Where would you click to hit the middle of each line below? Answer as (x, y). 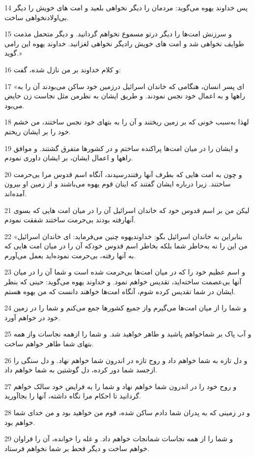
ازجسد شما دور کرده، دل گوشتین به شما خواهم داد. (81, 370)
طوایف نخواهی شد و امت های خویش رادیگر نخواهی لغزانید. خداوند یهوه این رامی (124, 43)
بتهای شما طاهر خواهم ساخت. (49, 344)
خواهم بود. (20, 422)
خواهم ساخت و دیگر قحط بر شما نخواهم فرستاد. (77, 448)
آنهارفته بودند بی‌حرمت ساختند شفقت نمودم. (70, 220)
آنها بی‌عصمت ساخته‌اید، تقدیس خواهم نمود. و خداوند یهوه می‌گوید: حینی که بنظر (123, 282)
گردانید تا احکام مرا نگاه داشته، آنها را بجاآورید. (73, 396)
